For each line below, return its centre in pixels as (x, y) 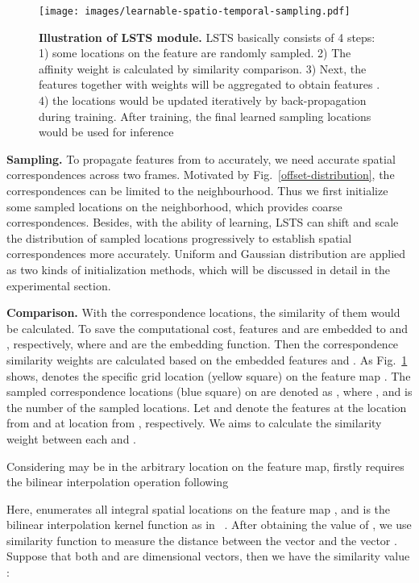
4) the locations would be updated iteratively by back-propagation (203, 100)
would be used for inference (106, 132)
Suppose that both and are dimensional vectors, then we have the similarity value (208, 556)
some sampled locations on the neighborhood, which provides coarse (174, 206)
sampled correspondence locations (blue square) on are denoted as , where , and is (209, 391)
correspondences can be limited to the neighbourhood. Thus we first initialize (197, 190)
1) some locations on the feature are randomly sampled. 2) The (195, 53)
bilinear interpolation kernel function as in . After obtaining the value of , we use (209, 525)
